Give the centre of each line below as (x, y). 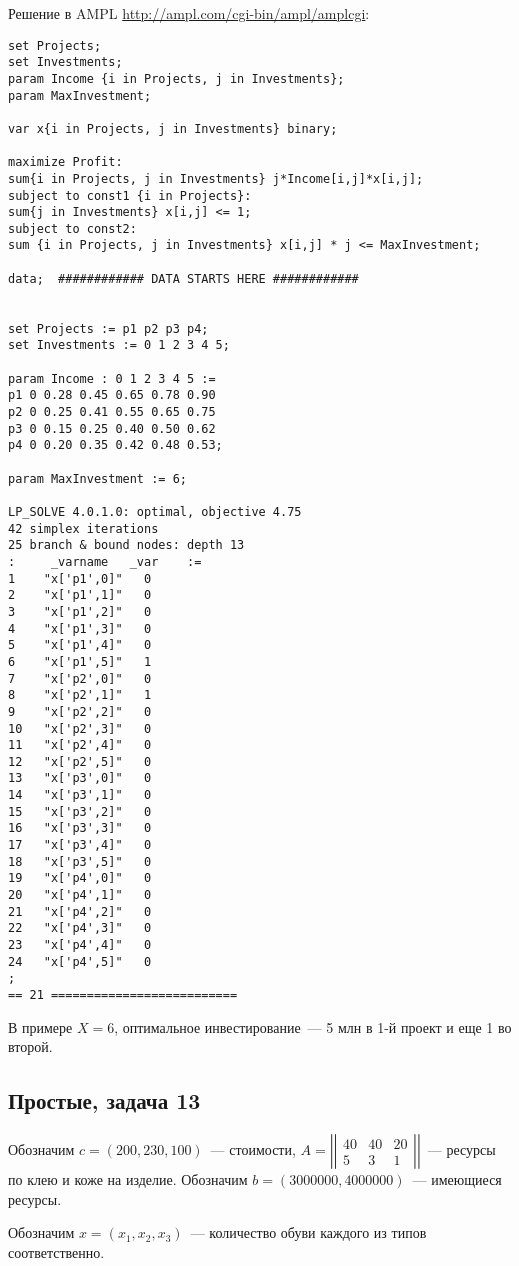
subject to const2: (72, 228)
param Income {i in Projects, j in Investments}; (176, 78)
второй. (30, 1046)
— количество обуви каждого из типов (308, 1232)
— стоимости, (253, 1149)
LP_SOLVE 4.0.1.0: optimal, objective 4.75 (155, 511)
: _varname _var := (105, 561)
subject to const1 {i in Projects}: (130, 195)
